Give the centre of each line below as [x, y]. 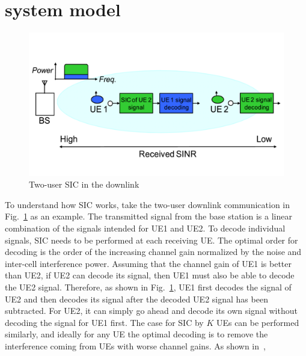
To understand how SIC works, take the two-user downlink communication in [148, 204]
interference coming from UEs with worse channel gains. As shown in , [135, 345]
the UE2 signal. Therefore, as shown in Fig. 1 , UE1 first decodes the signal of [148, 287]
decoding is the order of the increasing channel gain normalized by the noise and [153, 252]
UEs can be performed [258, 322]
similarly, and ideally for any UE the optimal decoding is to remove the [136, 334]
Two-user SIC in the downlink [84, 184]
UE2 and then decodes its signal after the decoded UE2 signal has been [136, 299]
